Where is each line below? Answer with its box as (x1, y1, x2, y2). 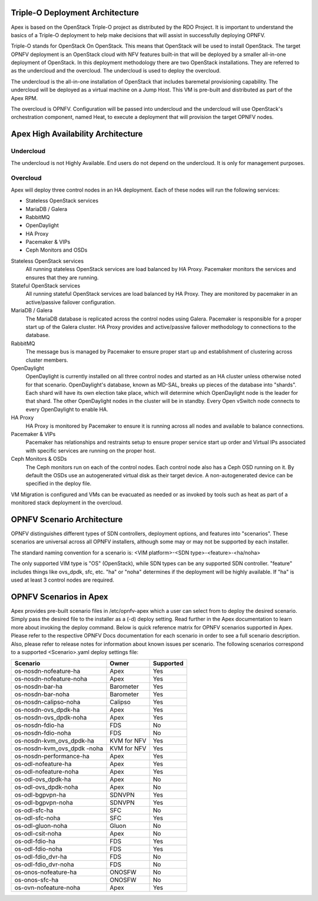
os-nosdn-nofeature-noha (14, 675, 88, 683)
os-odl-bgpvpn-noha (14, 798, 73, 807)
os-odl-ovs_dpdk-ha (14, 775, 72, 784)
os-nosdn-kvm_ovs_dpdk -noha (14, 744, 103, 753)
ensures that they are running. (25, 274, 99, 281)
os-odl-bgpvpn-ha (14, 791, 66, 799)
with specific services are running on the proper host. (25, 447, 156, 454)
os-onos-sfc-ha (14, 876, 59, 884)
